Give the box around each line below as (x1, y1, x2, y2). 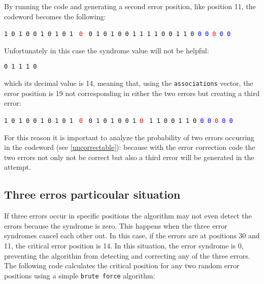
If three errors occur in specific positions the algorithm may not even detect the (4, 210, 252, 221)
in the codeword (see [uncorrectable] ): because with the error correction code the (4, 142, 255, 152)
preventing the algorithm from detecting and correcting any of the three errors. (4, 250, 250, 261)
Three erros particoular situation (4, 186, 181, 202)
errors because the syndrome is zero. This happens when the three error (4, 220, 227, 231)
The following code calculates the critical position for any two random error (4, 260, 240, 271)
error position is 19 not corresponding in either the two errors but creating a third (4, 87, 260, 98)
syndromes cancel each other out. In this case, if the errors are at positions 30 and (4, 230, 260, 241)
